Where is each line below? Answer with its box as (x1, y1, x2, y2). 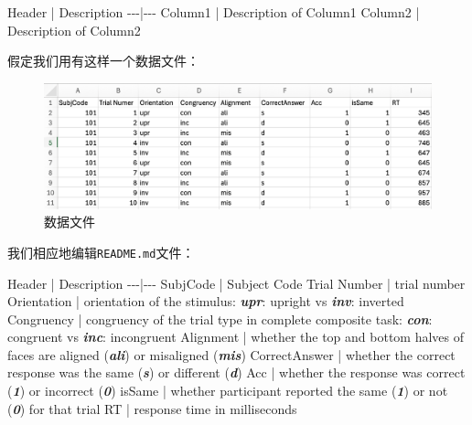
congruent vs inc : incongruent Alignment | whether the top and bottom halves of (7, 327, 465, 346)
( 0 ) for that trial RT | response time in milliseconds (7, 398, 297, 418)
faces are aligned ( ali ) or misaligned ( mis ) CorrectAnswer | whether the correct (7, 345, 456, 364)
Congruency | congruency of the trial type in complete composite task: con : (7, 309, 433, 328)
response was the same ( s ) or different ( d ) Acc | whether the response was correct (7, 363, 466, 382)
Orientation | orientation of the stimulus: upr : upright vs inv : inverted (7, 292, 404, 311)
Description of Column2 (7, 20, 141, 39)
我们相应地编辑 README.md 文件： (7, 242, 195, 261)
